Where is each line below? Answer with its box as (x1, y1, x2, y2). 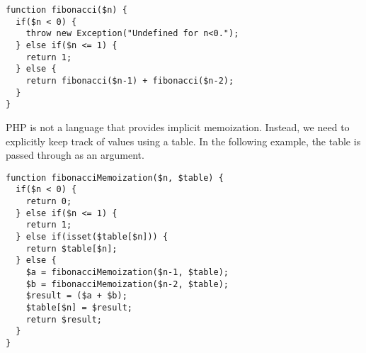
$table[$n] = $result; (25, 302, 132, 313)
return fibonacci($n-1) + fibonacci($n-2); (25, 75, 234, 86)
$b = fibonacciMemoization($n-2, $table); (25, 279, 229, 289)
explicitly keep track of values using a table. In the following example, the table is (6, 133, 361, 148)
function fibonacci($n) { (6, 5, 127, 15)
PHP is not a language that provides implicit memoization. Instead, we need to (6, 119, 350, 134)
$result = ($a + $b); (25, 291, 127, 301)
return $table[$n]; (25, 243, 118, 254)
